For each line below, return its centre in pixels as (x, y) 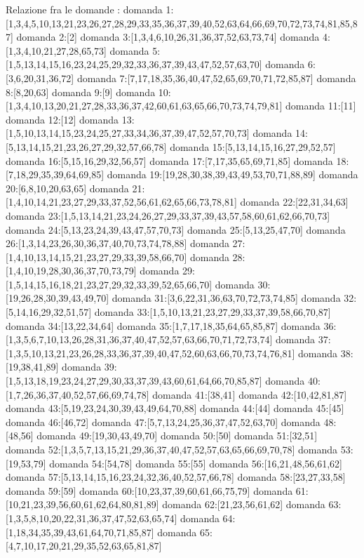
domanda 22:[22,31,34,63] (294, 202)
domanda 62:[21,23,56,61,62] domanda (244, 504)
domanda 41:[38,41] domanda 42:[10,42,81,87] (250, 394)
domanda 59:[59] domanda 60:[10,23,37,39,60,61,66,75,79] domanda (149, 490)
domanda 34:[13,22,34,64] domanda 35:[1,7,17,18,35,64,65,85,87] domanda (163, 325)
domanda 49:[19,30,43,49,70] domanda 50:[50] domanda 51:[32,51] (177, 436)
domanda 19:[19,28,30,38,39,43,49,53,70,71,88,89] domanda (232, 174)
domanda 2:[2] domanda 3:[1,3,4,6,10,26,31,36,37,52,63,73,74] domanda (168, 37)
